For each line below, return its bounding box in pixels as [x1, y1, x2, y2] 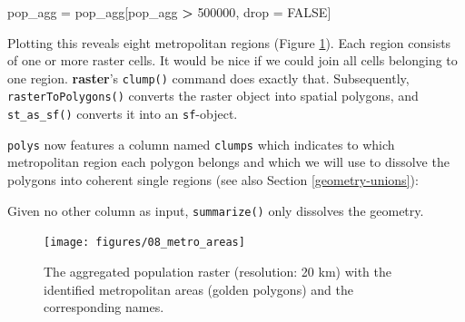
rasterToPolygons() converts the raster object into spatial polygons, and [7, 86, 419, 105]
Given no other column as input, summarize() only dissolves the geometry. [7, 200, 424, 220]
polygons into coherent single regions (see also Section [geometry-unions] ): [7, 171, 419, 189]
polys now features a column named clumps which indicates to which [7, 134, 395, 153]
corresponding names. [44, 298, 164, 317]
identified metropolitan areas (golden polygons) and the [44, 279, 353, 298]
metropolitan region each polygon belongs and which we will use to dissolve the [7, 152, 450, 171]
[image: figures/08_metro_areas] [44, 236, 245, 249]
